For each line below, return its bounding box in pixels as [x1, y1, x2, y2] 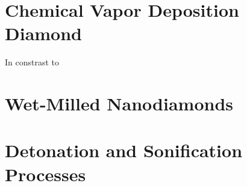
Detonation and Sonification [5, 138, 243, 163]
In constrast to [5, 56, 60, 68]
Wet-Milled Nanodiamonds [5, 91, 233, 116]
